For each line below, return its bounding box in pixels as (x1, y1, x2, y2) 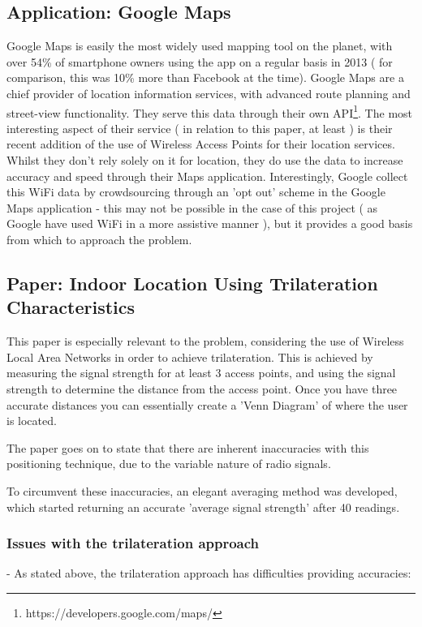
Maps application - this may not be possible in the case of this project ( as (6, 199, 378, 216)
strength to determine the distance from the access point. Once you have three (6, 380, 398, 397)
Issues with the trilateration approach (6, 533, 260, 553)
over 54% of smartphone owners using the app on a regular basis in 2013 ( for (6, 53, 393, 70)
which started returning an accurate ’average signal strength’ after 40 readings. (6, 498, 400, 515)
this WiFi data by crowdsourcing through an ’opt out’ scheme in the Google (6, 183, 385, 200)
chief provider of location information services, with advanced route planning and (6, 84, 411, 101)
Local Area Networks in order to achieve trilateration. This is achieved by (6, 348, 373, 365)
